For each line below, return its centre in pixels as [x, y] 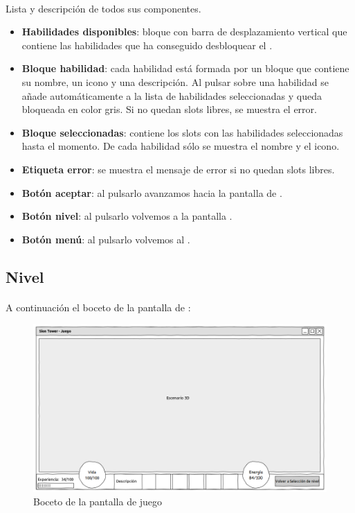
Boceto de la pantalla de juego [98, 502]
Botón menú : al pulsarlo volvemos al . [106, 239]
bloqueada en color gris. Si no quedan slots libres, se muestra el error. [169, 109]
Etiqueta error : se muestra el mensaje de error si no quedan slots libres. [178, 169]
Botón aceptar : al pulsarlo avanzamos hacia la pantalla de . [152, 192]
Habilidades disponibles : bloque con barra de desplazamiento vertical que [184, 32]
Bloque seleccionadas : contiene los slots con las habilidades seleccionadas [182, 132]
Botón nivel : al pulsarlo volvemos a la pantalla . [127, 216]
